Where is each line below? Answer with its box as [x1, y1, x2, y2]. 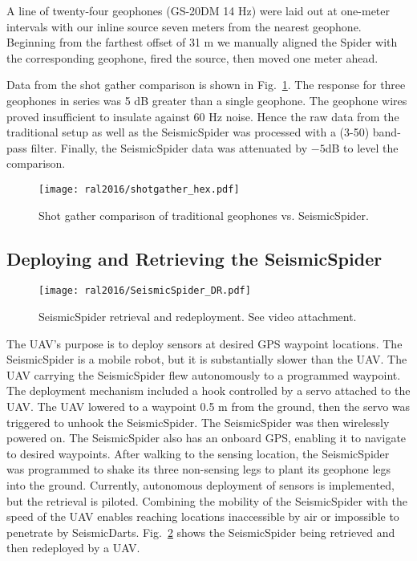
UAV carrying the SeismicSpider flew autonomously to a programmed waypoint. [6, 366, 401, 383]
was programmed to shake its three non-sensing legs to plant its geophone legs [6, 461, 391, 478]
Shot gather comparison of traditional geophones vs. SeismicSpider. [38, 206, 369, 223]
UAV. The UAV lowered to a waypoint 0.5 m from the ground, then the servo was [6, 398, 411, 415]
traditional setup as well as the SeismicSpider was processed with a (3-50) [6, 124, 370, 140]
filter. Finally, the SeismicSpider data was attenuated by [30, 139, 308, 156]
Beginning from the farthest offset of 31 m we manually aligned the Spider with [6, 34, 398, 51]
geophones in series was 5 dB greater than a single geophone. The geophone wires [6, 91, 407, 108]
